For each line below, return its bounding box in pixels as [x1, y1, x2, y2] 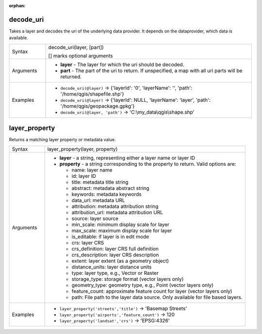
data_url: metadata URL [71, 197, 126, 204]
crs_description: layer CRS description [71, 251, 159, 258]
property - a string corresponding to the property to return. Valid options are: [59, 160, 236, 167]
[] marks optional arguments [48, 52, 113, 59]
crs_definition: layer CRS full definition [71, 245, 159, 252]
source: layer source [71, 215, 119, 222]
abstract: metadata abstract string [71, 185, 149, 191]
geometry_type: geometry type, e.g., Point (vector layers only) [71, 282, 213, 288]
